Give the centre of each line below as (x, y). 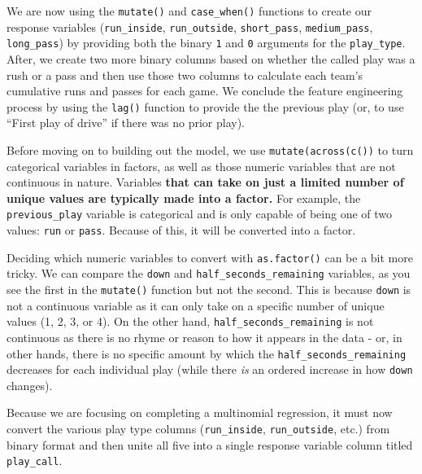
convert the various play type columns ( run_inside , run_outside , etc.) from (198, 429)
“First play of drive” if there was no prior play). (126, 123)
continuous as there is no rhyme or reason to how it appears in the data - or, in (204, 337)
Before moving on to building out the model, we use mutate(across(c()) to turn (210, 150)
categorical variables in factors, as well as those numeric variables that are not (201, 166)
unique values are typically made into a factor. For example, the (184, 197)
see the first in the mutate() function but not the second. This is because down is (209, 290)
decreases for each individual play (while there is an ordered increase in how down (210, 369)
